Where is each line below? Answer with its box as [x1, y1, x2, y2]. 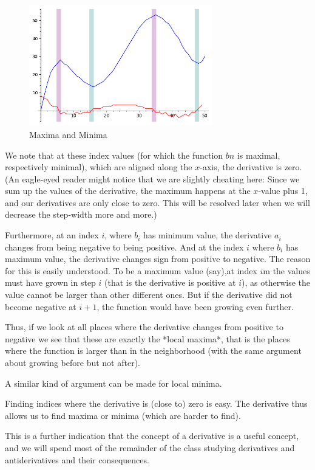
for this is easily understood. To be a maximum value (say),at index [5, 264, 257, 277]
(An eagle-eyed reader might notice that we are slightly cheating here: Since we [5, 172, 300, 185]
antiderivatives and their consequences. [5, 453, 149, 466]
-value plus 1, [258, 184, 308, 197]
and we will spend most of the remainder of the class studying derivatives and [5, 441, 295, 454]
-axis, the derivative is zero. [200, 161, 302, 173]
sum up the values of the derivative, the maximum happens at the [5, 184, 251, 197]
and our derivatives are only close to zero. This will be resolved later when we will [5, 196, 310, 209]
